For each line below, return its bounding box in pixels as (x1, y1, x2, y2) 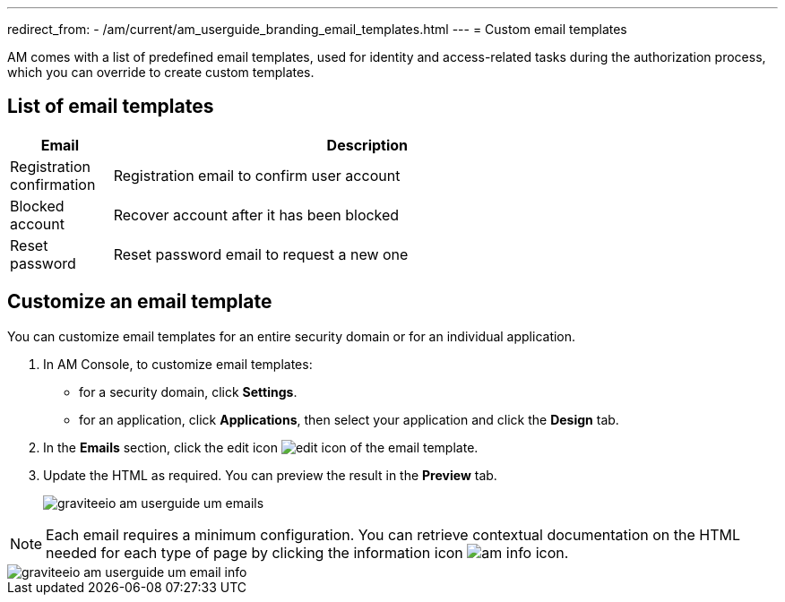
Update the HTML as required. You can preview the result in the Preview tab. (43, 467, 497, 483)
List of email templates (7, 95, 214, 118)
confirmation (10, 175, 96, 193)
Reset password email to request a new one (113, 245, 409, 263)
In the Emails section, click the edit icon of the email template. (43, 439, 479, 455)
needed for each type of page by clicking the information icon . (46, 543, 569, 562)
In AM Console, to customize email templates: (43, 356, 313, 372)
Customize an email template (7, 290, 272, 314)
